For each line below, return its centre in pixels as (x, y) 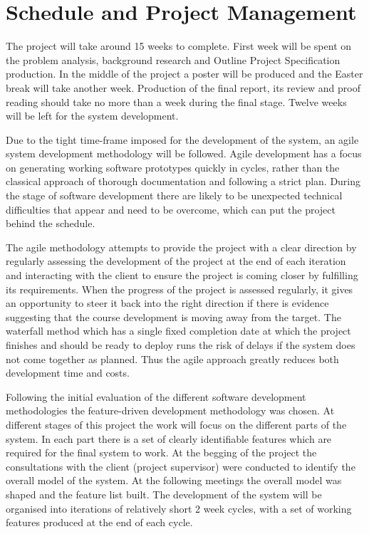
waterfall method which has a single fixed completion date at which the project (178, 331)
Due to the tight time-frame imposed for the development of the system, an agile (182, 139)
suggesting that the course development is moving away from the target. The (173, 316)
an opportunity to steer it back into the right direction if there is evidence (167, 303)
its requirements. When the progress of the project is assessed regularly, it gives (180, 289)
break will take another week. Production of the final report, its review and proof (183, 87)
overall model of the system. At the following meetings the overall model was (174, 480)
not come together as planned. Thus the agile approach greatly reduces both (172, 358)
